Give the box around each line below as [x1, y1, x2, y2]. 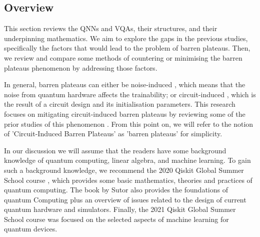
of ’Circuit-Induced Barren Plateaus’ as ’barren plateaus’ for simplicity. [4, 128, 222, 139]
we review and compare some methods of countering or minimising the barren [4, 52, 242, 63]
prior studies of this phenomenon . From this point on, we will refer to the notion [4, 118, 253, 129]
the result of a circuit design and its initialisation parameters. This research [4, 99, 235, 109]
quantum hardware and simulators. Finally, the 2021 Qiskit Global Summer [4, 204, 236, 214]
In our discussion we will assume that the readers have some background [4, 145, 226, 155]
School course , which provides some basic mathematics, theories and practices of [4, 174, 252, 185]
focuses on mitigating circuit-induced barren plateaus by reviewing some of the [4, 108, 245, 119]
